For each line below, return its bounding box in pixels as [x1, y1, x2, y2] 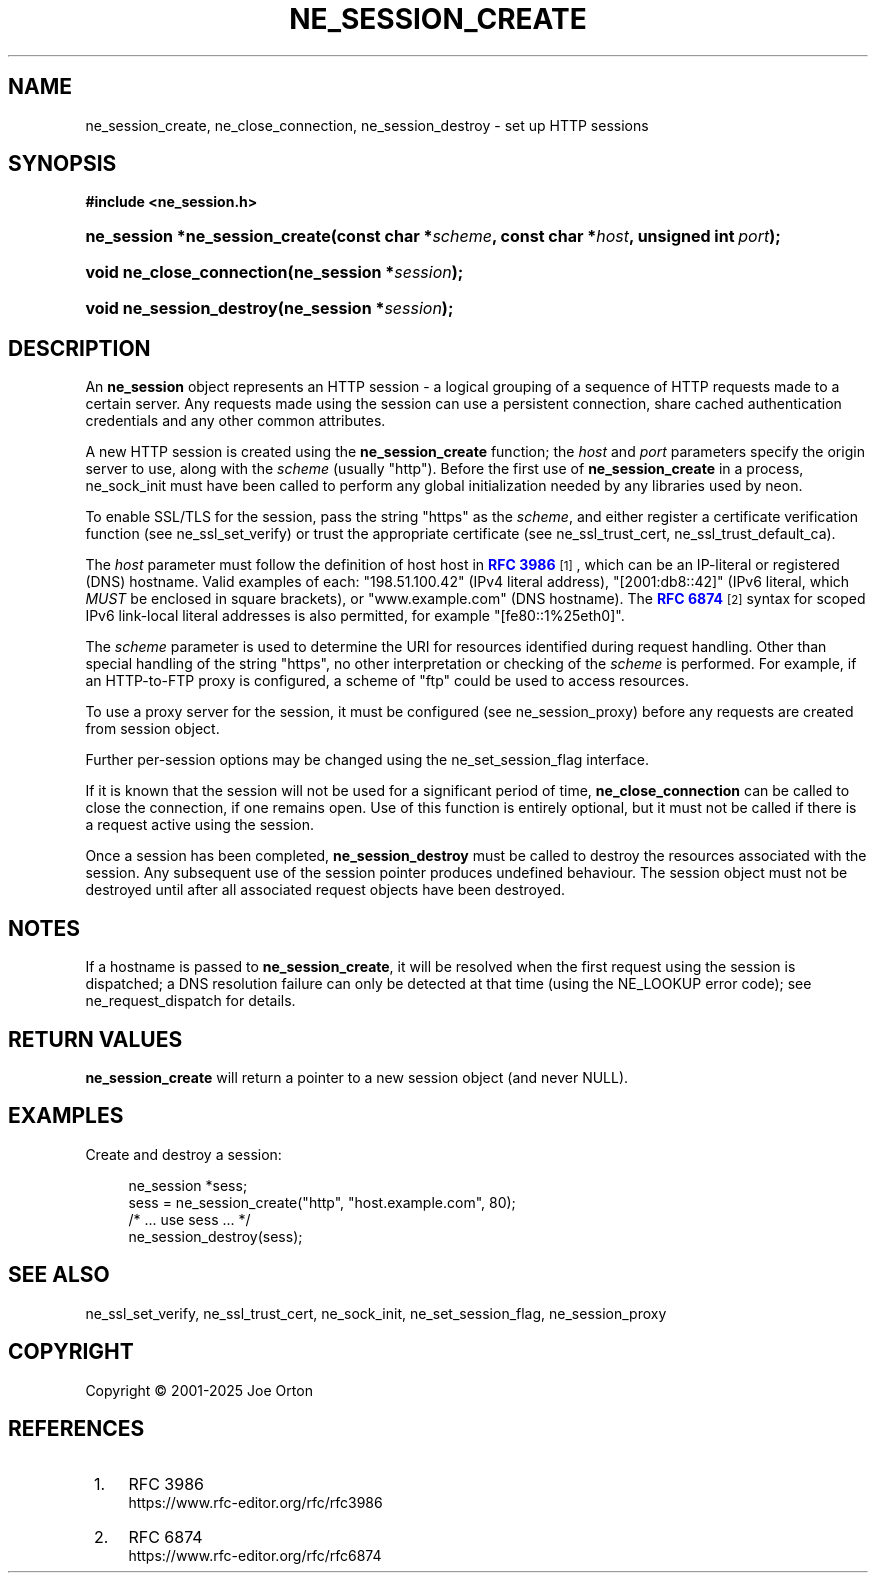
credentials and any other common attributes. [85, 412, 386, 430]
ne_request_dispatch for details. [85, 992, 296, 1010]
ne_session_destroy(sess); [128, 1227, 303, 1245]
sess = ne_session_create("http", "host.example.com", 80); [128, 1193, 516, 1211]
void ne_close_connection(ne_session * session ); [85, 262, 464, 283]
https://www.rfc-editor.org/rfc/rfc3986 [128, 1494, 383, 1512]
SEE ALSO [8, 1262, 110, 1288]
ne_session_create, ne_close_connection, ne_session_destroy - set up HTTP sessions [85, 116, 649, 134]
